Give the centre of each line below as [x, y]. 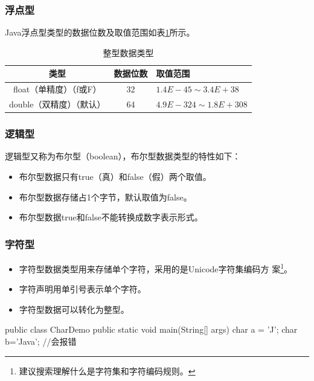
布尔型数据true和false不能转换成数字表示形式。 [111, 217]
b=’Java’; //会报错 [41, 341]
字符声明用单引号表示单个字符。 [82, 289]
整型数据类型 [128, 52]
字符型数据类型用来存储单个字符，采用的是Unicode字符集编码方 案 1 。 [156, 268]
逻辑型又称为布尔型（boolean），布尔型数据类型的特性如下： [123, 156]
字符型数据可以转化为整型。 [74, 309]
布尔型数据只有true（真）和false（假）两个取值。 [115, 176]
